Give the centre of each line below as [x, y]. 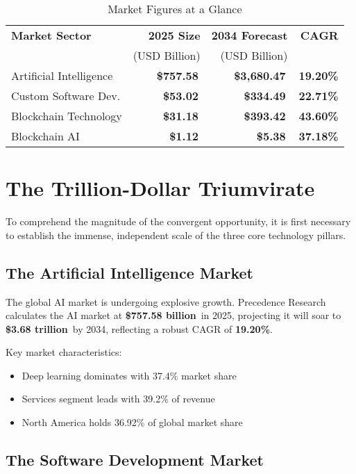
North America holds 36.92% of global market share [132, 422]
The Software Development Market [135, 460]
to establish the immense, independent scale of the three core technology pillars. [176, 235]
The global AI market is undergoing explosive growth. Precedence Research [166, 301]
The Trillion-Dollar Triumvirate [160, 188]
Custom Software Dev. [66, 96]
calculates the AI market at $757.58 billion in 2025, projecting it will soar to [173, 315]
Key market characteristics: [64, 352]
